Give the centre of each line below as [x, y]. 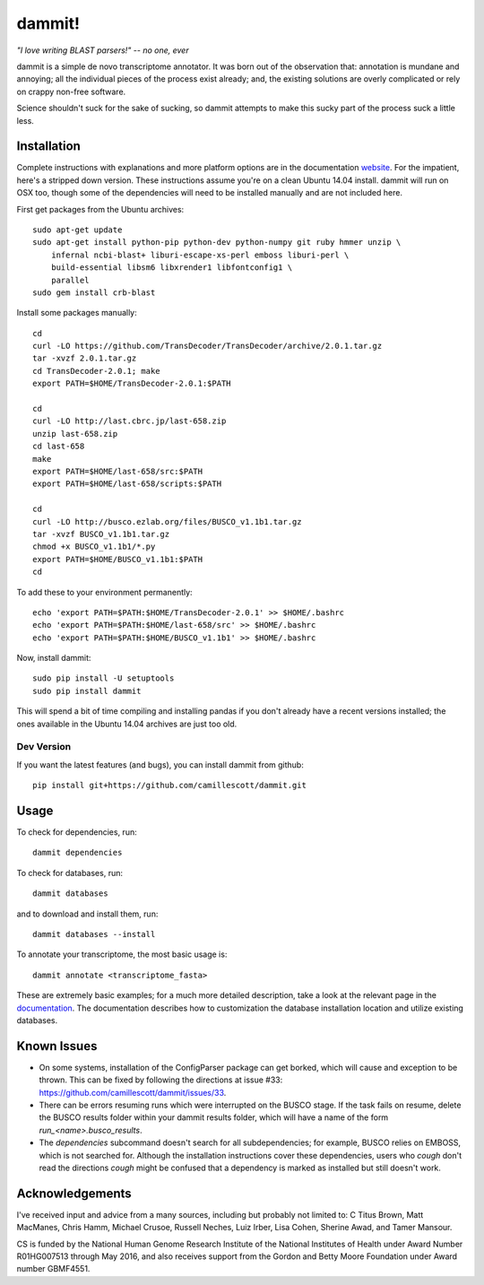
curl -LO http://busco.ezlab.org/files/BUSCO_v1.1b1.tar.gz [167, 521]
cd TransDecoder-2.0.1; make [96, 371]
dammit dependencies [78, 853]
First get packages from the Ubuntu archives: [100, 209]
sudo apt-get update [78, 230]
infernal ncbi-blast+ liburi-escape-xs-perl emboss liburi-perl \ [200, 255]
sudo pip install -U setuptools [104, 678]
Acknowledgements [74, 1193]
